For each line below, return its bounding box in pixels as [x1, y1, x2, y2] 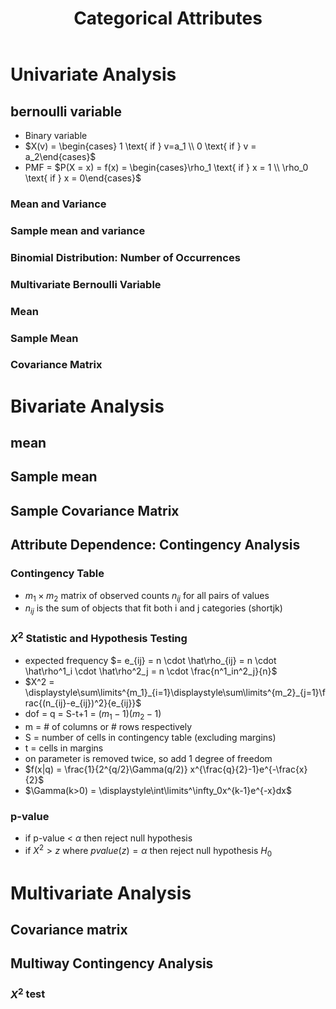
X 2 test [10, 985, 46, 1001]
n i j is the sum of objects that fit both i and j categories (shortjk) [24, 602, 283, 617]
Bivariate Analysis [10, 395, 165, 417]
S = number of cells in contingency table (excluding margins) [24, 731, 277, 743]
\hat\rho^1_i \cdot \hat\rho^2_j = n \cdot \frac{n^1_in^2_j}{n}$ [24, 665, 278, 677]
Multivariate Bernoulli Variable [10, 277, 162, 291]
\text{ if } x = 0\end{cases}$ [24, 172, 142, 184]
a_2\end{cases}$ [24, 151, 97, 162]
